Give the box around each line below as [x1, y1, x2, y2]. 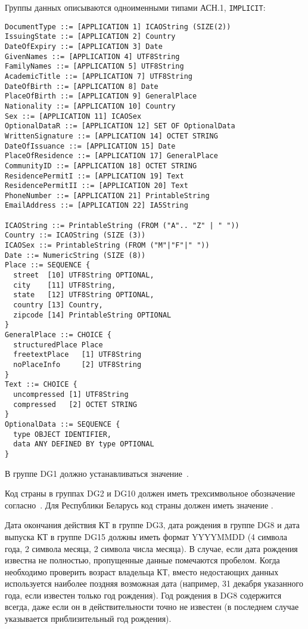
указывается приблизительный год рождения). [5, 612, 172, 625]
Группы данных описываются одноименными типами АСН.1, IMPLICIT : [5, 1, 266, 13]
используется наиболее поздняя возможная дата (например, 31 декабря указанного [5, 577, 303, 590]
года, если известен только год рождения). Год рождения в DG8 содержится [5, 588, 282, 601]
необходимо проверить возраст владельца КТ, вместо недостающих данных [5, 565, 279, 578]
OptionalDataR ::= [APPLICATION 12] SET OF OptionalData [5, 122, 235, 131]
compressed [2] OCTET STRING [13, 400, 137, 409]
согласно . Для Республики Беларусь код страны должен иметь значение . [5, 498, 273, 511]
